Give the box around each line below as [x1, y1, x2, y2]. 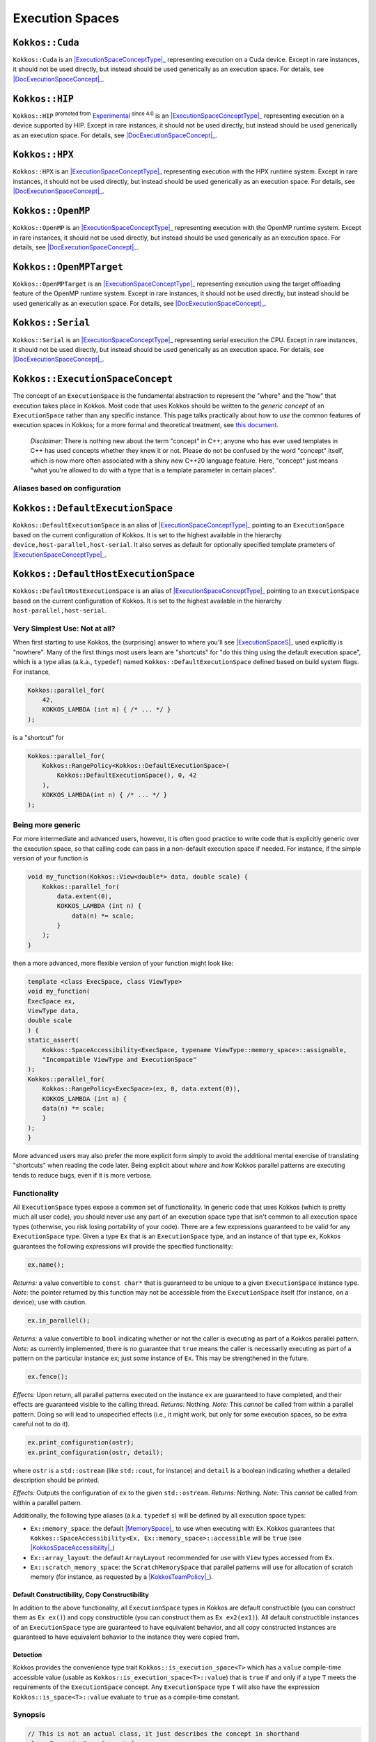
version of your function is [13, 854, 88, 863]
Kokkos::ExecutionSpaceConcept [13, 373, 173, 385]
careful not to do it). [13, 1420, 70, 1428]
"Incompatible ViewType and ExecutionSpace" [42, 1056, 197, 1063]
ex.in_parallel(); [27, 1317, 91, 1325]
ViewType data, [27, 1007, 79, 1015]
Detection [13, 1651, 42, 1659]
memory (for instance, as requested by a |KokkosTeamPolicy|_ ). [30, 1573, 214, 1581]
